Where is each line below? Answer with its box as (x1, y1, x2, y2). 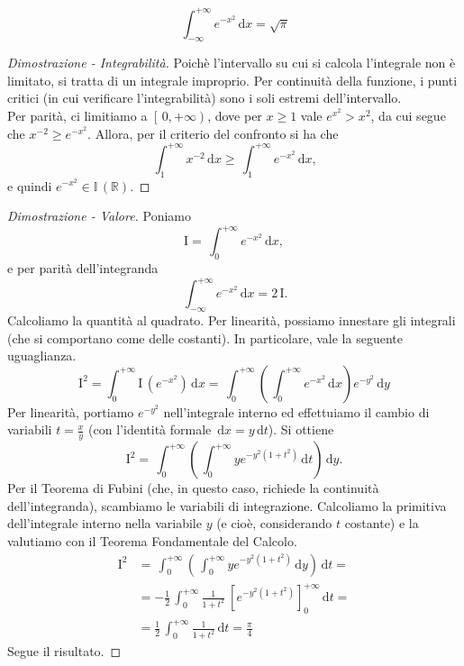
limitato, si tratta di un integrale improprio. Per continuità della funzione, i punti (7, 70, 458, 89)
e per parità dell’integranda (7, 259, 159, 278)
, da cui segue (370, 106, 446, 125)
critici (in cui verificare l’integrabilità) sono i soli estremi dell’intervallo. (7, 88, 402, 107)
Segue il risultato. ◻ (7, 642, 122, 661)
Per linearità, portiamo (7, 402, 134, 421)
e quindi (7, 176, 52, 195)
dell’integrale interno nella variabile (7, 514, 202, 533)
